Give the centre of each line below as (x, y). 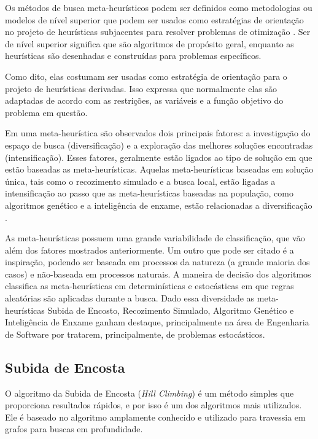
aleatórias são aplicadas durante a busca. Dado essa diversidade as (130, 298)
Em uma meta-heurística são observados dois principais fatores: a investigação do (158, 133)
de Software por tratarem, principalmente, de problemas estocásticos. (135, 334)
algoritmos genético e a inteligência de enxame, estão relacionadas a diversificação (159, 205)
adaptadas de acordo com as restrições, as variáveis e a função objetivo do (144, 100)
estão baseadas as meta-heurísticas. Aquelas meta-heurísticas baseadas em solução (159, 169)
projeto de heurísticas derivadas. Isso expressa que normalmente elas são (141, 88)
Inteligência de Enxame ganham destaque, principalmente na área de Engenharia (157, 322)
